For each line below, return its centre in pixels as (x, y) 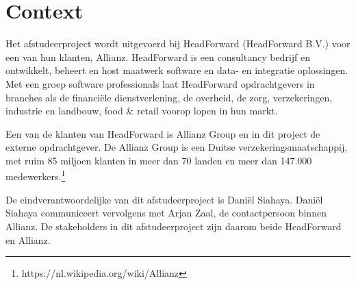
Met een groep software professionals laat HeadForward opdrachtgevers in (160, 83)
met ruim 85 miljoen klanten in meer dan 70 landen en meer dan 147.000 (159, 160)
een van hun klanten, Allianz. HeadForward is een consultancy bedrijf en (158, 57)
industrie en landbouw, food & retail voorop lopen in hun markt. (142, 111)
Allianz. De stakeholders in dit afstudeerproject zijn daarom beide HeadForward (174, 226)
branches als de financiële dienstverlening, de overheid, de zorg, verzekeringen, (169, 97)
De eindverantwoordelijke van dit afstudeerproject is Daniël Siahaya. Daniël (164, 199)
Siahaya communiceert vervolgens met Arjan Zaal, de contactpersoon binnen (166, 213)
